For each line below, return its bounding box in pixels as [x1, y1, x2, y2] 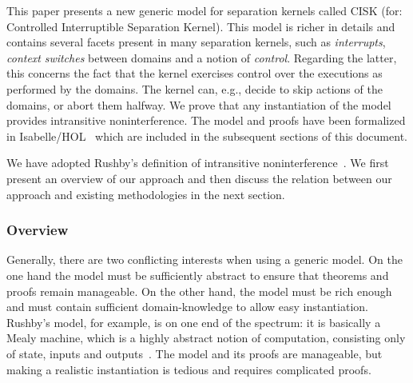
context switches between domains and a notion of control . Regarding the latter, [6, 49, 397, 66]
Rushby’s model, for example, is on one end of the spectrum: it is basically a [6, 313, 381, 330]
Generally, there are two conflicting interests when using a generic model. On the [6, 251, 403, 268]
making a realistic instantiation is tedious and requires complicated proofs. [6, 361, 371, 377]
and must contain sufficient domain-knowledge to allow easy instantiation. [6, 298, 368, 315]
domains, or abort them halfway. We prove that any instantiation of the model [6, 96, 391, 113]
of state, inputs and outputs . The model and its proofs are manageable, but [6, 345, 383, 361]
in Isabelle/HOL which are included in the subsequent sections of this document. [6, 127, 407, 144]
